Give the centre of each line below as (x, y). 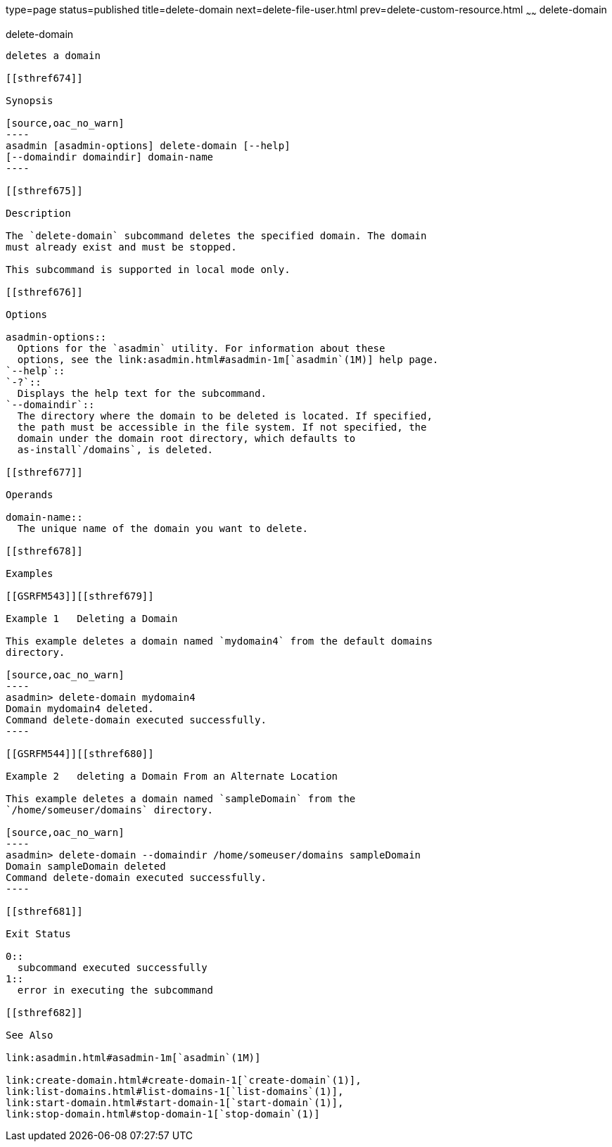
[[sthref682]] (44, 1012)
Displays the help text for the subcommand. (142, 393)
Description (38, 213)
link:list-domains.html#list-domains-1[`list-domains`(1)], (175, 1091)
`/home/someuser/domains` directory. (110, 810)
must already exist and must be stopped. (121, 247)
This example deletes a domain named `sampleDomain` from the (181, 798)
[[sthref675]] (44, 190)
